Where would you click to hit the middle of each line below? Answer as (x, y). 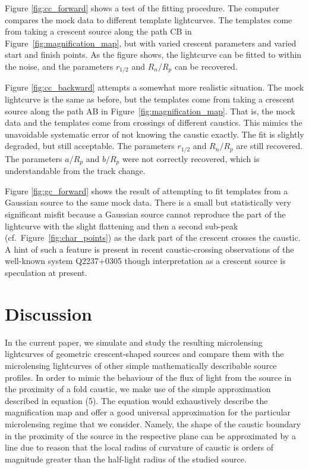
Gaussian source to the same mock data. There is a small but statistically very (148, 202)
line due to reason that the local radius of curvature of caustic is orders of (139, 447)
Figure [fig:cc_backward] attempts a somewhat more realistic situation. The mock (154, 87)
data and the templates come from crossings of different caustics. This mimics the (154, 122)
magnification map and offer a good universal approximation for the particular (148, 412)
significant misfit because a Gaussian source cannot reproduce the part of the (145, 214)
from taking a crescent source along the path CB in (98, 31)
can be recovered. (206, 66)
